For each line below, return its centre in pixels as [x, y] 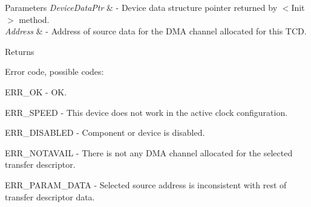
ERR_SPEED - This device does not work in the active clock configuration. [146, 112]
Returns [20, 51]
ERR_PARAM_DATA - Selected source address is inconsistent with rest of [146, 184]
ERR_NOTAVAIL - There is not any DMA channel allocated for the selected [149, 152]
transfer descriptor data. [50, 196]
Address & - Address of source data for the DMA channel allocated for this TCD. [156, 31]
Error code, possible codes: [54, 72]
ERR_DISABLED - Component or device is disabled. [105, 132]
